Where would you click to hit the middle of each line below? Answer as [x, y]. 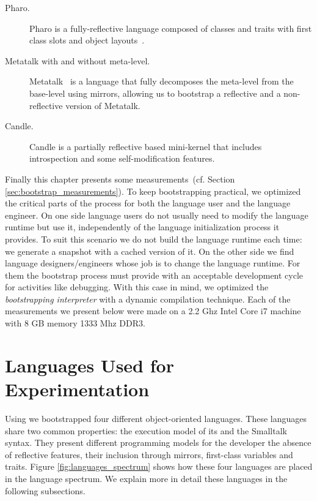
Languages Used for [89, 365]
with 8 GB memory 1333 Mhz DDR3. [75, 323]
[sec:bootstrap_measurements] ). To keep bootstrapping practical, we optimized [153, 191]
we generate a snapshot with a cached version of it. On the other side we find [150, 251]
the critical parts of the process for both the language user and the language [148, 203]
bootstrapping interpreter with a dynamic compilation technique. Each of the [148, 299]
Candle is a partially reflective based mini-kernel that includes [146, 146]
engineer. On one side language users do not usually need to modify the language [157, 215]
